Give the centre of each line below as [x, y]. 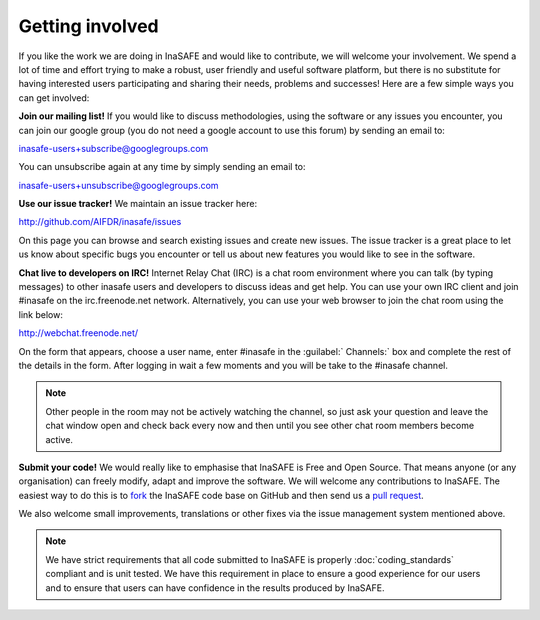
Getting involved [88, 26]
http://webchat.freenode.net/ [78, 333]
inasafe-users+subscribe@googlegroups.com [113, 148]
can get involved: [54, 97]
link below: [41, 314]
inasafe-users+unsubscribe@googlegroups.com [118, 185]
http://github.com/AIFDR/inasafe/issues [100, 222]
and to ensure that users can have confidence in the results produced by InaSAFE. [215, 587]
